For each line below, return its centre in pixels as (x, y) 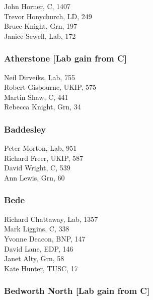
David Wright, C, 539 (37, 168)
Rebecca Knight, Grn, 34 (43, 107)
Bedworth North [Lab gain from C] (77, 291)
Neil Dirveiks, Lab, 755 (40, 77)
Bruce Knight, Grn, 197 (41, 26)
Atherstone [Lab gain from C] (65, 58)
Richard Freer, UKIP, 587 (44, 158)
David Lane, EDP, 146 (39, 248)
